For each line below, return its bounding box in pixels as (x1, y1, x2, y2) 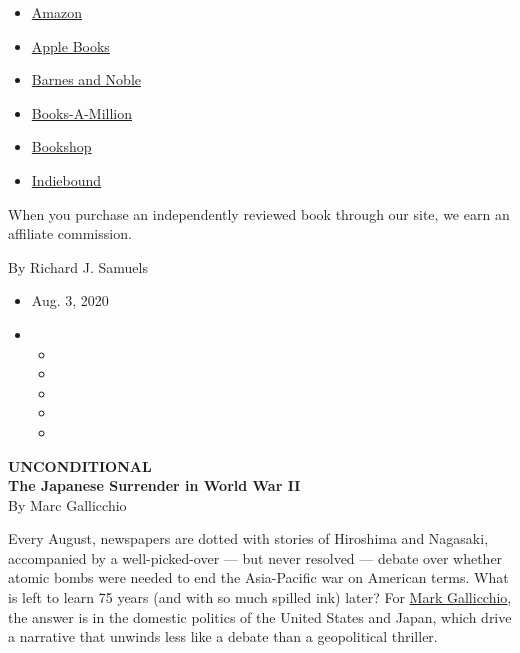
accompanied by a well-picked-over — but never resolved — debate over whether (8, 547, 503, 568)
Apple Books (31, 35, 110, 56)
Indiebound (31, 169, 102, 190)
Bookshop (31, 136, 92, 157)
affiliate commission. (8, 223, 132, 244)
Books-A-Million (31, 102, 133, 123)
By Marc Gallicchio (8, 494, 127, 515)
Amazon (31, 2, 82, 22)
